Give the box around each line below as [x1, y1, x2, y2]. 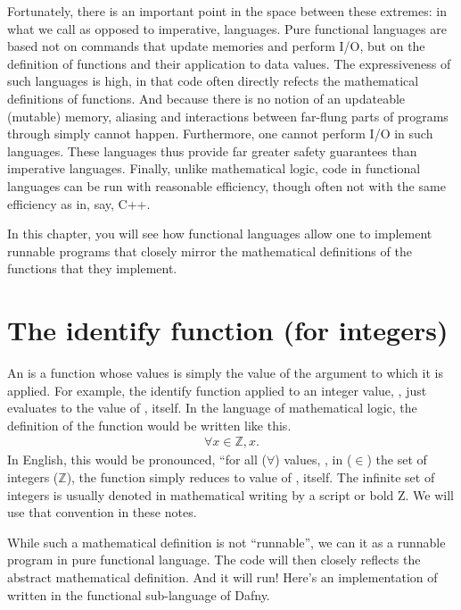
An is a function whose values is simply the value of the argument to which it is [7, 363, 443, 382]
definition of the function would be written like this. [7, 415, 292, 434]
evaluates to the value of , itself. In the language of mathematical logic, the [7, 398, 417, 417]
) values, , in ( [275, 450, 352, 469]
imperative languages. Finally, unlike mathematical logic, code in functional [7, 159, 421, 178]
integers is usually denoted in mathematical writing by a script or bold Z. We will [7, 485, 454, 504]
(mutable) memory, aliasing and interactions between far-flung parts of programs [7, 106, 449, 125]
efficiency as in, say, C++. [7, 194, 151, 213]
